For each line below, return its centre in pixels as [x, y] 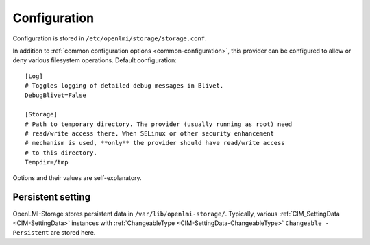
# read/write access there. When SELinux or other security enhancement [149, 134]
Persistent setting [51, 197]
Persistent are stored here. [54, 233]
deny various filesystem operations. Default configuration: [95, 60]
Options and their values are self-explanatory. [77, 177]
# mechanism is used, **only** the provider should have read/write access [155, 143]
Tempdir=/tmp [47, 162]
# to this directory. [61, 153]
